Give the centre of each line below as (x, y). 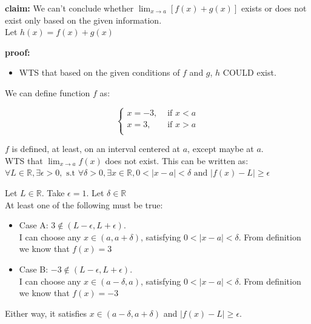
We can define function (48, 92)
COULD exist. (249, 72)
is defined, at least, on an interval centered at (96, 149)
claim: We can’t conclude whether (69, 8)
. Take (53, 192)
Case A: (34, 225)
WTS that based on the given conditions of (99, 72)
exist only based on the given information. (83, 20)
